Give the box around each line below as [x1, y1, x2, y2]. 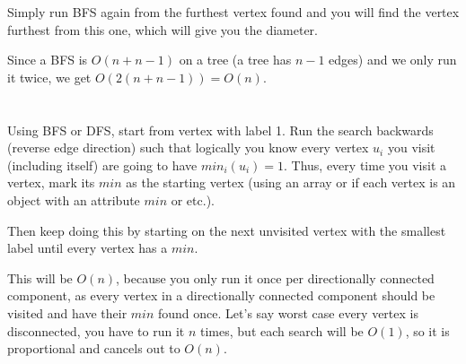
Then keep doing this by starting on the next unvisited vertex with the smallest [7, 221, 446, 239]
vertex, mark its [7, 173, 95, 192]
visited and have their [7, 303, 127, 322]
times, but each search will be [200, 321, 364, 340]
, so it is [405, 321, 450, 340]
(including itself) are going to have [7, 155, 198, 174]
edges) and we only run [329, 50, 457, 69]
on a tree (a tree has [179, 50, 292, 69]
